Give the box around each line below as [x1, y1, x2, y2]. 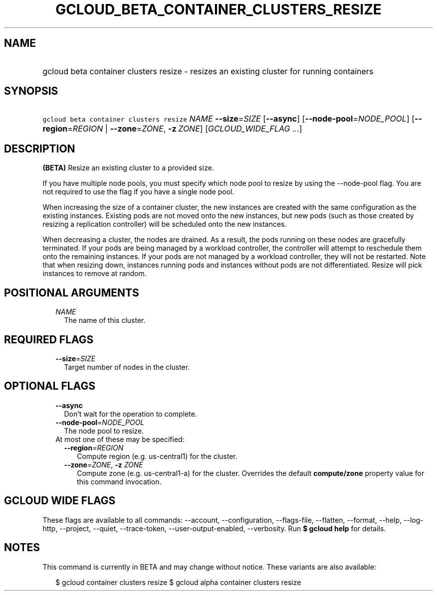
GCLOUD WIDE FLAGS [4, 494, 116, 507]
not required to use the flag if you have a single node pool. [42, 187, 234, 196]
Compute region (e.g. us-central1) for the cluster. [77, 451, 237, 460]
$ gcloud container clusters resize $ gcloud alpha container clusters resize [55, 578, 301, 587]
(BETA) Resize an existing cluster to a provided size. [42, 163, 214, 172]
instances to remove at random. [42, 269, 147, 278]
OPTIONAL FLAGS [4, 380, 95, 393]
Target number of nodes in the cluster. [64, 362, 190, 371]
